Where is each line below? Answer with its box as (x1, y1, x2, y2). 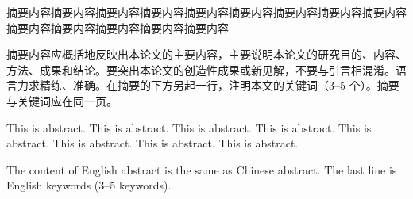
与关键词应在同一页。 (6, 92, 118, 109)
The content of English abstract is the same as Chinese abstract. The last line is (6, 161, 397, 178)
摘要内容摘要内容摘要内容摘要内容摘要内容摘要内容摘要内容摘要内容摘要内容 (6, 4, 407, 20)
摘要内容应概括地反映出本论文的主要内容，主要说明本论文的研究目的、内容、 (6, 46, 407, 63)
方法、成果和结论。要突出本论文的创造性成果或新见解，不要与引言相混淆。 (6, 61, 396, 78)
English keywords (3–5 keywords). (6, 177, 172, 193)
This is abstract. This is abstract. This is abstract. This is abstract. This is (6, 119, 372, 136)
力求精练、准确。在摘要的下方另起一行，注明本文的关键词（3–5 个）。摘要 (17, 77, 399, 94)
